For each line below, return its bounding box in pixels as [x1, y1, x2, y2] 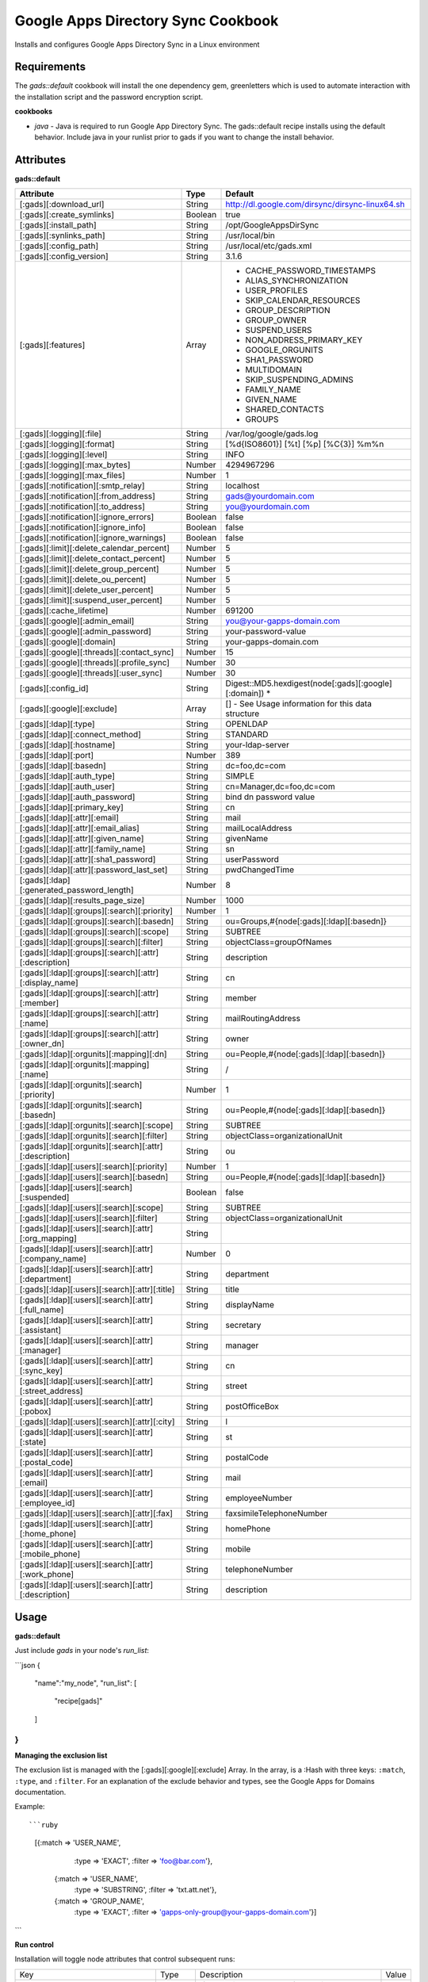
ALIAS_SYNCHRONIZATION [245, 275, 349, 286]
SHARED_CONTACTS [245, 404, 324, 415]
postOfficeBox [225, 1401, 279, 1412]
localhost [225, 480, 260, 492]
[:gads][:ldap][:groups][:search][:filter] [19, 936, 163, 947]
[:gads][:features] [19, 339, 86, 350]
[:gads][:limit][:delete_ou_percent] [19, 574, 147, 585]
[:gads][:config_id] [19, 683, 89, 694]
